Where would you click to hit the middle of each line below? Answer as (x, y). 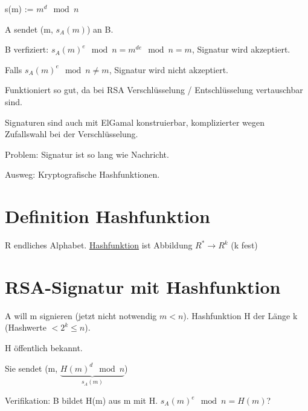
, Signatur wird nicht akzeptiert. (168, 69)
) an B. (100, 29)
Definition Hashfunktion (107, 216)
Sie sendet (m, (31, 368)
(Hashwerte (26, 327)
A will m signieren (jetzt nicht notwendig (81, 315)
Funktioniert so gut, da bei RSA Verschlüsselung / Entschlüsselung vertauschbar (154, 90)
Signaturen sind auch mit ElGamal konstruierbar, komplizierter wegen (135, 122)
